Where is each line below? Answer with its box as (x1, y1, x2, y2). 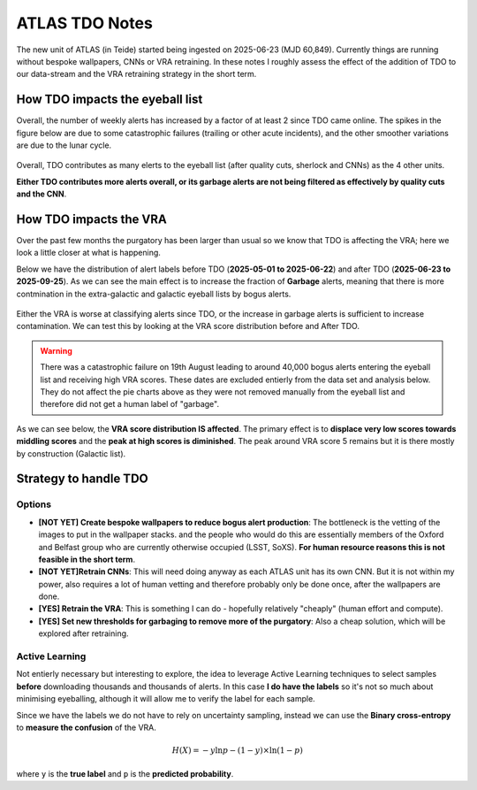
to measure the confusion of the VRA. (16, 722, 156, 732)
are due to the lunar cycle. (16, 140, 112, 150)
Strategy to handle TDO (16, 472, 149, 487)
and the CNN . (16, 188, 67, 199)
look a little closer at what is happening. (16, 248, 161, 258)
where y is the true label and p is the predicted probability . (16, 768, 234, 778)
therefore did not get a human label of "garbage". (40, 399, 220, 410)
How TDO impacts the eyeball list (16, 92, 203, 107)
